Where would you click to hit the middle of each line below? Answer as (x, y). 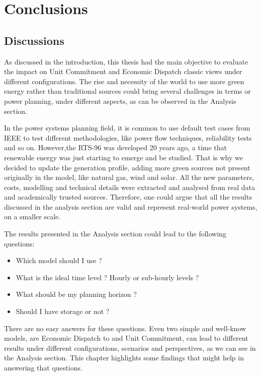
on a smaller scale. (32, 216)
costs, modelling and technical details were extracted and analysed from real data (129, 187)
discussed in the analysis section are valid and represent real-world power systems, (131, 206)
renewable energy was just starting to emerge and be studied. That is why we (123, 157)
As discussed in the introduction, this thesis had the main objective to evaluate (126, 61)
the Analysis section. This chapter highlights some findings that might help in (124, 358)
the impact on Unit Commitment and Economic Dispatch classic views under (123, 71)
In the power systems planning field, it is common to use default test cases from (127, 128)
